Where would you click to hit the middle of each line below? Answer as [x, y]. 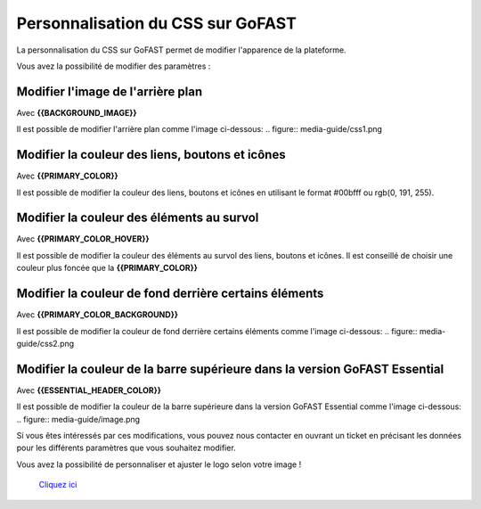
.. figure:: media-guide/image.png [78, 419]
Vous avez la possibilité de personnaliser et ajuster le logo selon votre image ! [159, 464]
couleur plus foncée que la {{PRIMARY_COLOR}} [107, 268]
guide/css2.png [45, 343]
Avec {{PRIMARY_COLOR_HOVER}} [83, 239]
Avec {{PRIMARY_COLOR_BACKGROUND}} [97, 315]
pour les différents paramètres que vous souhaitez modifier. [126, 448]
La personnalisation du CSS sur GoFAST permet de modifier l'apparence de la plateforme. [181, 50]
